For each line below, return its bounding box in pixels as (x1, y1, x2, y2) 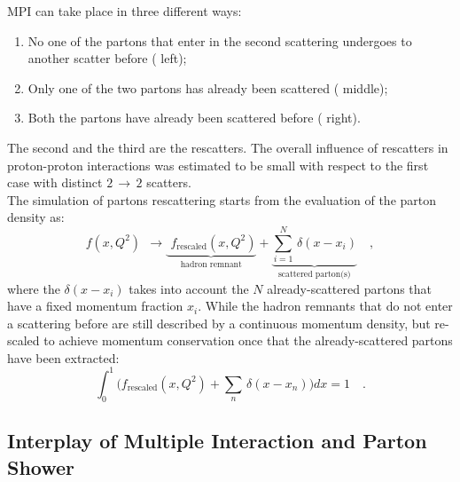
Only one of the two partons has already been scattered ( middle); (27, 78, 388, 97)
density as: (7, 208, 65, 226)
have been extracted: (7, 348, 120, 367)
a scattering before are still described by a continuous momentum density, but (7, 313, 431, 332)
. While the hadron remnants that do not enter (198, 296, 453, 315)
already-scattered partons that (267, 279, 433, 297)
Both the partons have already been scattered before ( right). (27, 108, 361, 127)
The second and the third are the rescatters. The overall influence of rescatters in (7, 138, 448, 156)
